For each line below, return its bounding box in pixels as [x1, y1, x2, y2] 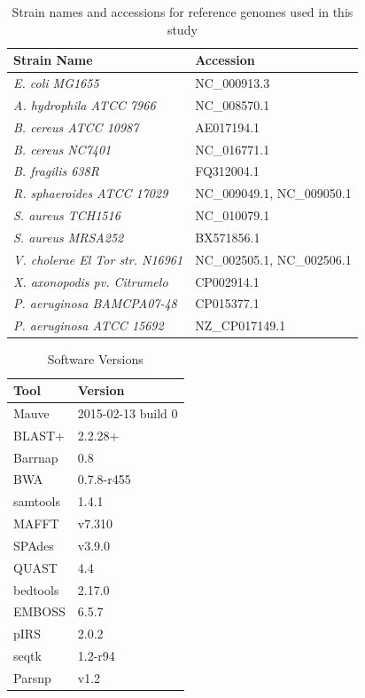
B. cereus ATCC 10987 [13, 117, 139, 136]
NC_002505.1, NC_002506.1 [195, 250, 352, 268]
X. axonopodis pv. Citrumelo [13, 272, 168, 290]
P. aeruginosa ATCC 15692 [13, 316, 164, 335]
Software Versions [47, 350, 144, 369]
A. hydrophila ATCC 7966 [13, 95, 156, 114]
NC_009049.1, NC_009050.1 [195, 184, 352, 202]
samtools [13, 492, 61, 511]
